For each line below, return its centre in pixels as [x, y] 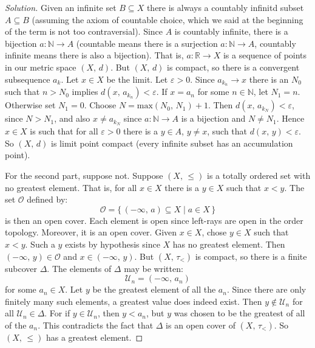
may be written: [154, 268]
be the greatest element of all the [154, 289]
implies [85, 92]
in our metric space [41, 67]
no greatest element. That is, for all [71, 187]
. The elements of [79, 268]
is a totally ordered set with [259, 176]
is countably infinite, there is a [231, 31]
